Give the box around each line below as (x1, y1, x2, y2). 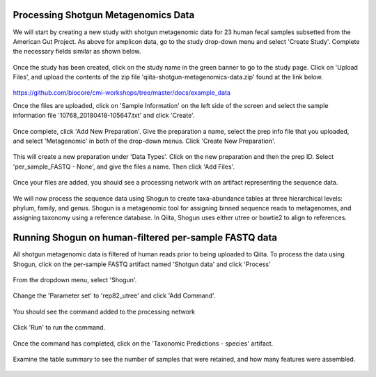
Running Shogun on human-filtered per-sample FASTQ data (13, 232, 278, 244)
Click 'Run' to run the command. (13, 323, 106, 332)
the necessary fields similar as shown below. (13, 47, 141, 56)
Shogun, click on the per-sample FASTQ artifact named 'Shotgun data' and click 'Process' (13, 260, 271, 268)
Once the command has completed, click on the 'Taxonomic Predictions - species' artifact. (13, 339, 274, 348)
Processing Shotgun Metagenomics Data (13, 9, 195, 21)
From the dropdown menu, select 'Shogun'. (13, 276, 137, 284)
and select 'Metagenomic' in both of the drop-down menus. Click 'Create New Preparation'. (13, 137, 276, 146)
